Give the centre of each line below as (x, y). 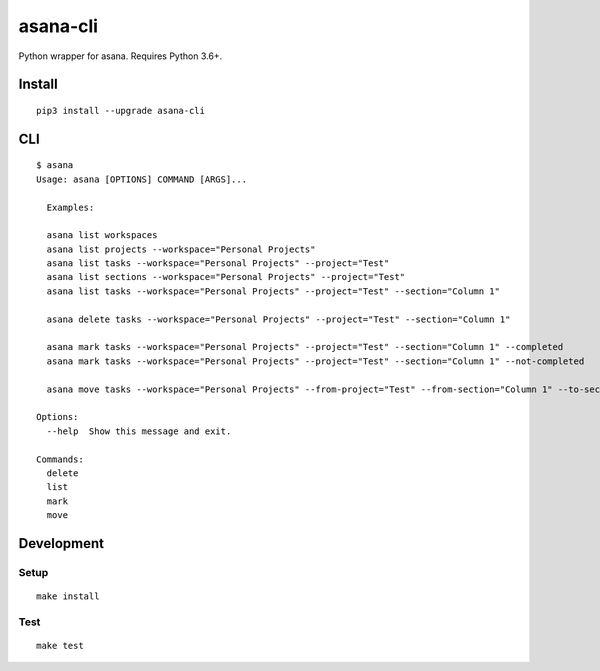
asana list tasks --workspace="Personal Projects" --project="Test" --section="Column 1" (273, 291)
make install (68, 596)
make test (60, 646)
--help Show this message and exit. (139, 431)
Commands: (60, 459)
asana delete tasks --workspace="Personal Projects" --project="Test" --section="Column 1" (278, 319)
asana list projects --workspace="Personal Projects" (181, 249)
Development (61, 543)
